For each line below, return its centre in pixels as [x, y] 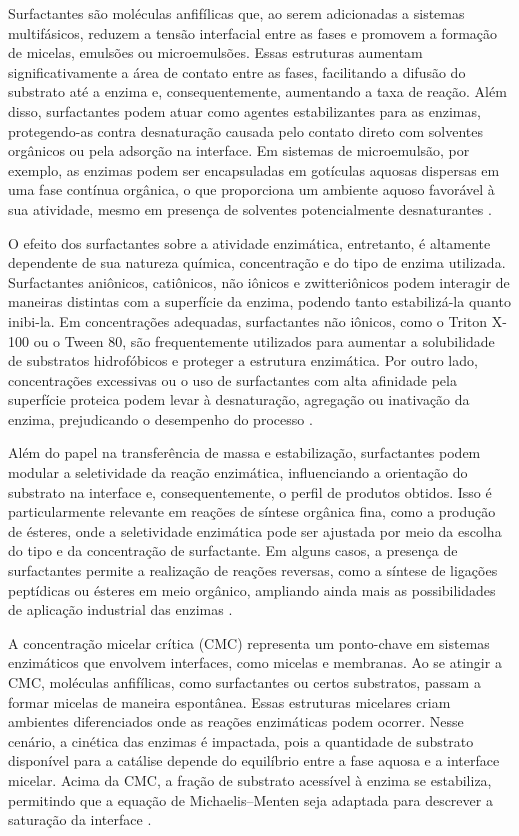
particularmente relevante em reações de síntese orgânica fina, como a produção [252, 511]
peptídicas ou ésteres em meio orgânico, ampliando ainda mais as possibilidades [252, 589]
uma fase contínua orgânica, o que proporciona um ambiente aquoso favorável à [251, 189]
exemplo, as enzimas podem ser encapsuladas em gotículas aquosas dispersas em [254, 169]
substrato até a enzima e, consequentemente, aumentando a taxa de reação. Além [257, 91]
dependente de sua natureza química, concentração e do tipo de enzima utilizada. [257, 262]
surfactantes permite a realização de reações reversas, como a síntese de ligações [253, 570]
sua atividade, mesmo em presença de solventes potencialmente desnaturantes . [250, 208]
